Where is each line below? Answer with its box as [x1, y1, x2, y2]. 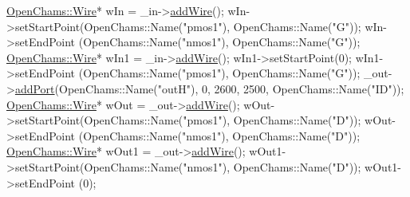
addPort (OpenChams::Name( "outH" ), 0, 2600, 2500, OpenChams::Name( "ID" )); [14, 80, 404, 97]
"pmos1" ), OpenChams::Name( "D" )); [183, 112, 361, 128]
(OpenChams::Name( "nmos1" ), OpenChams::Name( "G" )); [78, 33, 361, 50]
